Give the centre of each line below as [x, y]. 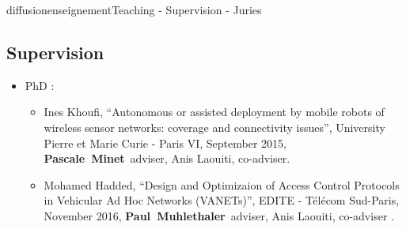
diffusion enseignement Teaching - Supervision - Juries [134, 9]
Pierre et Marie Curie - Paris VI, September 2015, [165, 143]
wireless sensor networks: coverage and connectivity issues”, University [214, 127]
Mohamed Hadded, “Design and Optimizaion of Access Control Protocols [222, 184]
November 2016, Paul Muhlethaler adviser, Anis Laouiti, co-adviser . [219, 215]
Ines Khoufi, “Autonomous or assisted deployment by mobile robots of [214, 112]
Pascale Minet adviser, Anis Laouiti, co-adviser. [167, 158]
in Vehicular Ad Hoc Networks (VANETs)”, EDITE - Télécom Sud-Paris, [222, 200]
